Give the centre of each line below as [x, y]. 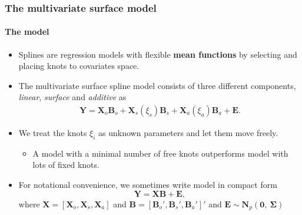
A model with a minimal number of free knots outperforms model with [160, 153]
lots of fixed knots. [66, 165]
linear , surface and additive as [72, 97]
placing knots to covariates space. [79, 66]
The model [27, 32]
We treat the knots [53, 133]
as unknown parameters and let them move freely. [188, 133]
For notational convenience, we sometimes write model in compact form [148, 185]
